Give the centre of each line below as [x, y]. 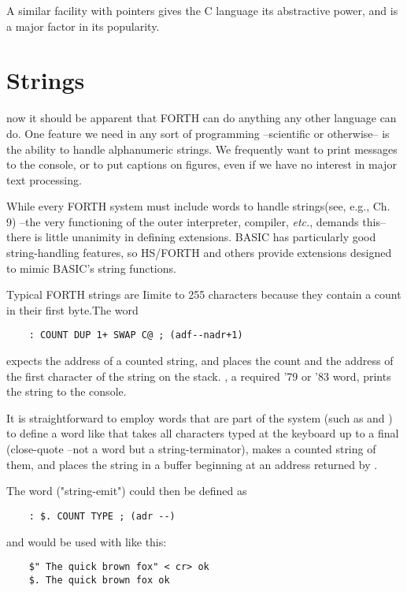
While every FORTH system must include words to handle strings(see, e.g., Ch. [198, 206]
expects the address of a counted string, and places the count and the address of [200, 361]
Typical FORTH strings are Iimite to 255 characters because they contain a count [204, 294]
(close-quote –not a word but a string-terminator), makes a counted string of [191, 449]
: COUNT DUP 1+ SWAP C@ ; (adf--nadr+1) [136, 335]
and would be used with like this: [87, 541]
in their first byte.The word [72, 309]
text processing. [44, 179]
